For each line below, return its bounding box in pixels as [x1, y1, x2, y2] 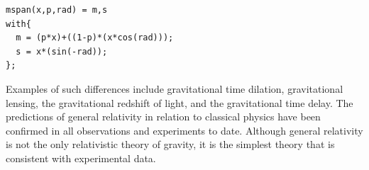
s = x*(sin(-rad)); [16, 46, 108, 57]
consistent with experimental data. [6, 150, 156, 165]
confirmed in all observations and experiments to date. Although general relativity [6, 123, 363, 137]
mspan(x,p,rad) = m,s [6, 5, 108, 15]
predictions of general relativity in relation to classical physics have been [6, 109, 321, 124]
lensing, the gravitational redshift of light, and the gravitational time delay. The [6, 95, 353, 110]
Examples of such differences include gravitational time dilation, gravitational [6, 81, 343, 96]
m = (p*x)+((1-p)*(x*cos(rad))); [16, 33, 174, 43]
